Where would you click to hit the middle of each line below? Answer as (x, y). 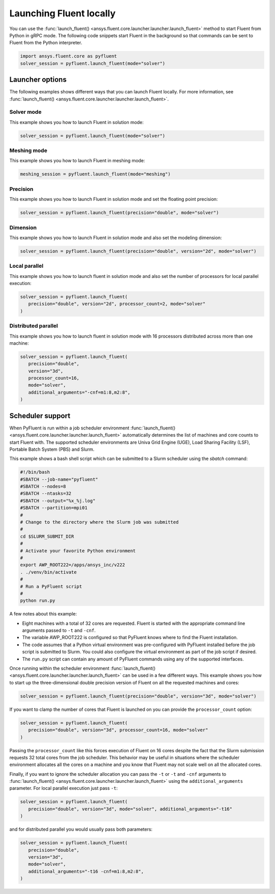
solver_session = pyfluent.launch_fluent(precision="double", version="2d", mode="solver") (138, 251)
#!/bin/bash (35, 472)
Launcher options (38, 80)
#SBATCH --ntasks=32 (46, 494)
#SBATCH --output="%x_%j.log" (58, 501)
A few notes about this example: (43, 614)
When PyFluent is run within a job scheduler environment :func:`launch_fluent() (92, 428)
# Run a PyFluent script (51, 586)
